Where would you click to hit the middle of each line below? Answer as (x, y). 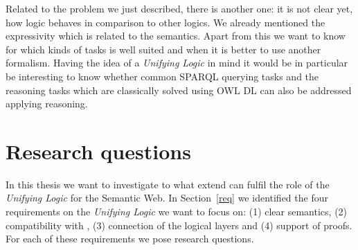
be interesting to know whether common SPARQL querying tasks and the (162, 76)
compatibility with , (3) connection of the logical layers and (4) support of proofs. (179, 225)
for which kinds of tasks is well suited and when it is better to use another (163, 49)
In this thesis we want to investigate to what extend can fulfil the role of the (168, 184)
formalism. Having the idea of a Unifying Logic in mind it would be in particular (177, 63)
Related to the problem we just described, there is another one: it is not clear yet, (179, 8)
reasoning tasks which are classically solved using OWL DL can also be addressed (179, 90)
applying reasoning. (47, 104)
